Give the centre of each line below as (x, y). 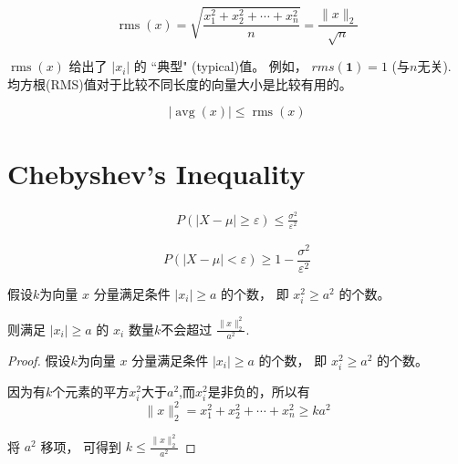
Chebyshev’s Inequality (156, 173)
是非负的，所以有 (259, 392)
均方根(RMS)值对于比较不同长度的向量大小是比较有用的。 (180, 83)
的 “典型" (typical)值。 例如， (220, 66)
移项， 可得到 (81, 446)
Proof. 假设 (39, 360)
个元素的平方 (91, 392)
